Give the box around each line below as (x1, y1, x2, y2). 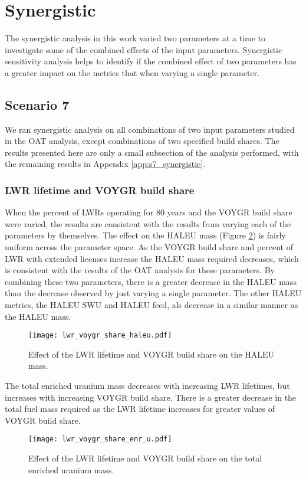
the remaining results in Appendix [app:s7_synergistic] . (5, 158, 206, 170)
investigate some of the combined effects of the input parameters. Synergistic (5, 43, 282, 55)
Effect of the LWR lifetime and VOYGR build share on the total (28, 452, 262, 464)
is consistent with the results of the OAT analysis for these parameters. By (5, 264, 275, 276)
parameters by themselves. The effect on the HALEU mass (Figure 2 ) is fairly (5, 229, 286, 241)
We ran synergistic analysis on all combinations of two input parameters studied (5, 123, 295, 135)
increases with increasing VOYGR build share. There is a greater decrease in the (5, 391, 297, 403)
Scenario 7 (5, 95, 70, 113)
